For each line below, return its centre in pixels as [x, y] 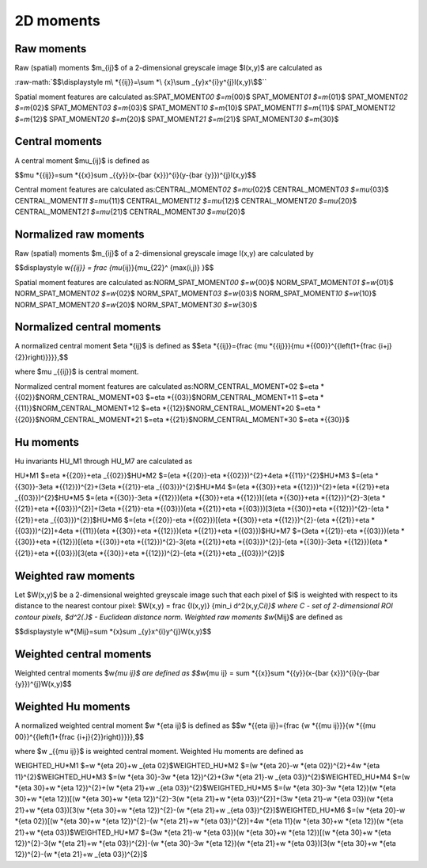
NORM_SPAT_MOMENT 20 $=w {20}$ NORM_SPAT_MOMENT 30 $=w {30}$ [136, 304]
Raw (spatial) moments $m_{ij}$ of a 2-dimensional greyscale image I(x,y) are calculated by [164, 253]
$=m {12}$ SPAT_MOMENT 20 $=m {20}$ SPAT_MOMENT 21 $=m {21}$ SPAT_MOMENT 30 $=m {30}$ [177, 119]
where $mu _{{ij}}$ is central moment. [77, 371]
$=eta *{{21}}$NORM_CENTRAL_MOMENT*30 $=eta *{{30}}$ [246, 419]
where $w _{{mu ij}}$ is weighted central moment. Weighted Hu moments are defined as [159, 751]
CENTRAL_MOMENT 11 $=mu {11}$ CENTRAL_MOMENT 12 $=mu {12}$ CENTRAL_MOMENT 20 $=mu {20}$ [186, 200]
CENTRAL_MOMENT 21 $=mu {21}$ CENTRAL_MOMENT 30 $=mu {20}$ [130, 212]
